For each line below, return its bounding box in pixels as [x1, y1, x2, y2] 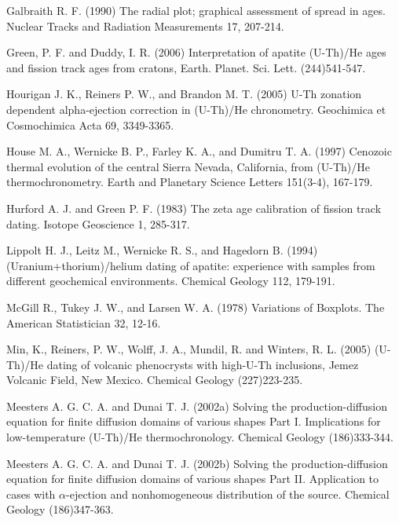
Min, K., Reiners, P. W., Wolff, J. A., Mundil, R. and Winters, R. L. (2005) [6, 341, 372, 357]
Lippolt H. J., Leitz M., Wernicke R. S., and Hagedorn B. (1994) [6, 242, 318, 258]
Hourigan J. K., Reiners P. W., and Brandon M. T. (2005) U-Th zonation [6, 86, 362, 102]
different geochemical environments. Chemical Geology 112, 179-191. [6, 272, 335, 289]
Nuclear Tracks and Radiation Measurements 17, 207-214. [6, 17, 284, 34]
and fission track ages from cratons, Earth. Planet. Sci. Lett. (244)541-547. [6, 59, 366, 75]
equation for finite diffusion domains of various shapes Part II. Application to [6, 470, 379, 487]
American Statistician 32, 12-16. [6, 314, 161, 331]
